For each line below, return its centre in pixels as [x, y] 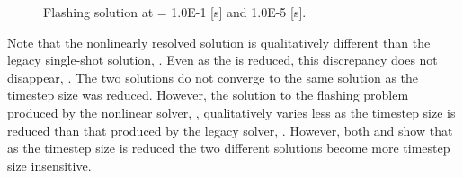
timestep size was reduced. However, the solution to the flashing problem [208, 95]
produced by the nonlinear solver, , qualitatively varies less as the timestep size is [231, 112]
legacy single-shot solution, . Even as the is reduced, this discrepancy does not [223, 60]
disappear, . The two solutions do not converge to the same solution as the [213, 77]
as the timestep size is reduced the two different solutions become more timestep [229, 148]
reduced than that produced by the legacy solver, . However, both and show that [230, 130]
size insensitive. [49, 165]
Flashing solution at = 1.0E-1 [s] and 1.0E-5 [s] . [175, 12]
